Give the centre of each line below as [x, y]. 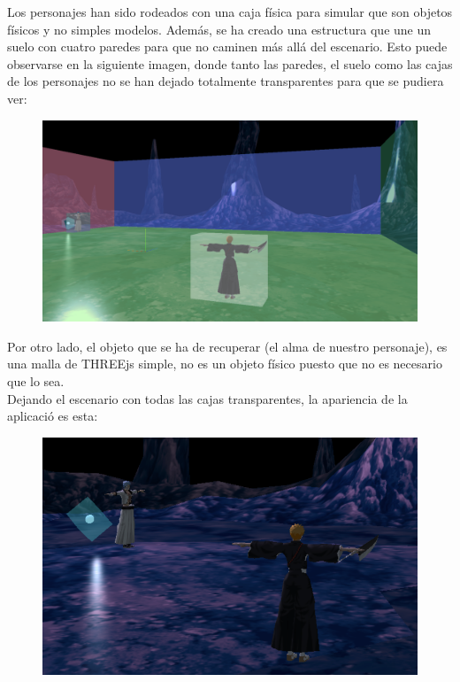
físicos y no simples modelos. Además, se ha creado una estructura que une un [219, 29]
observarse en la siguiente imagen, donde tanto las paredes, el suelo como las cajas [230, 63]
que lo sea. [36, 381]
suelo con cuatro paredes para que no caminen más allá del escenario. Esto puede [227, 46]
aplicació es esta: [53, 416]
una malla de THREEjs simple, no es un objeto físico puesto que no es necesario [225, 364]
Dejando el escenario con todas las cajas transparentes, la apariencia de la [207, 398]
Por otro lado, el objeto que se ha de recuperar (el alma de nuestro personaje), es [227, 346]
